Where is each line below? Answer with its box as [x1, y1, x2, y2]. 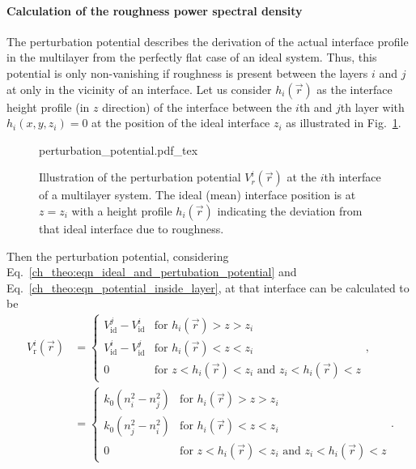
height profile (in [6, 98, 90, 115]
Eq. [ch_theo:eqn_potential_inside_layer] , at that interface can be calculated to [6, 279, 410, 296]
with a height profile [71, 202, 172, 219]
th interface [324, 168, 381, 185]
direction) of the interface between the [102, 98, 292, 115]
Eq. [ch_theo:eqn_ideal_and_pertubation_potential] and [6, 263, 297, 280]
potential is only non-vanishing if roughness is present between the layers [6, 64, 368, 81]
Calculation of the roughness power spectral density [6, 2, 303, 19]
